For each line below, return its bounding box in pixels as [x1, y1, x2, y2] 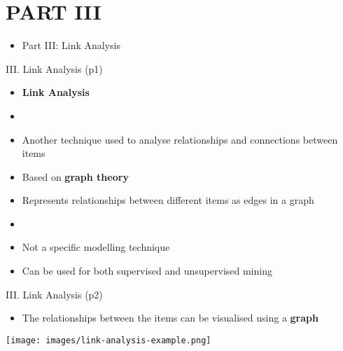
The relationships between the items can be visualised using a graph [22, 310, 318, 325]
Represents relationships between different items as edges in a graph [22, 193, 314, 207]
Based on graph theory [22, 169, 129, 184]
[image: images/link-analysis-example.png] [6, 335, 211, 345]
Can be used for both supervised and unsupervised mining [22, 263, 272, 278]
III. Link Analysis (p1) [6, 61, 103, 76]
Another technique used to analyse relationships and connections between [22, 132, 338, 146]
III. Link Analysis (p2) [6, 287, 103, 301]
